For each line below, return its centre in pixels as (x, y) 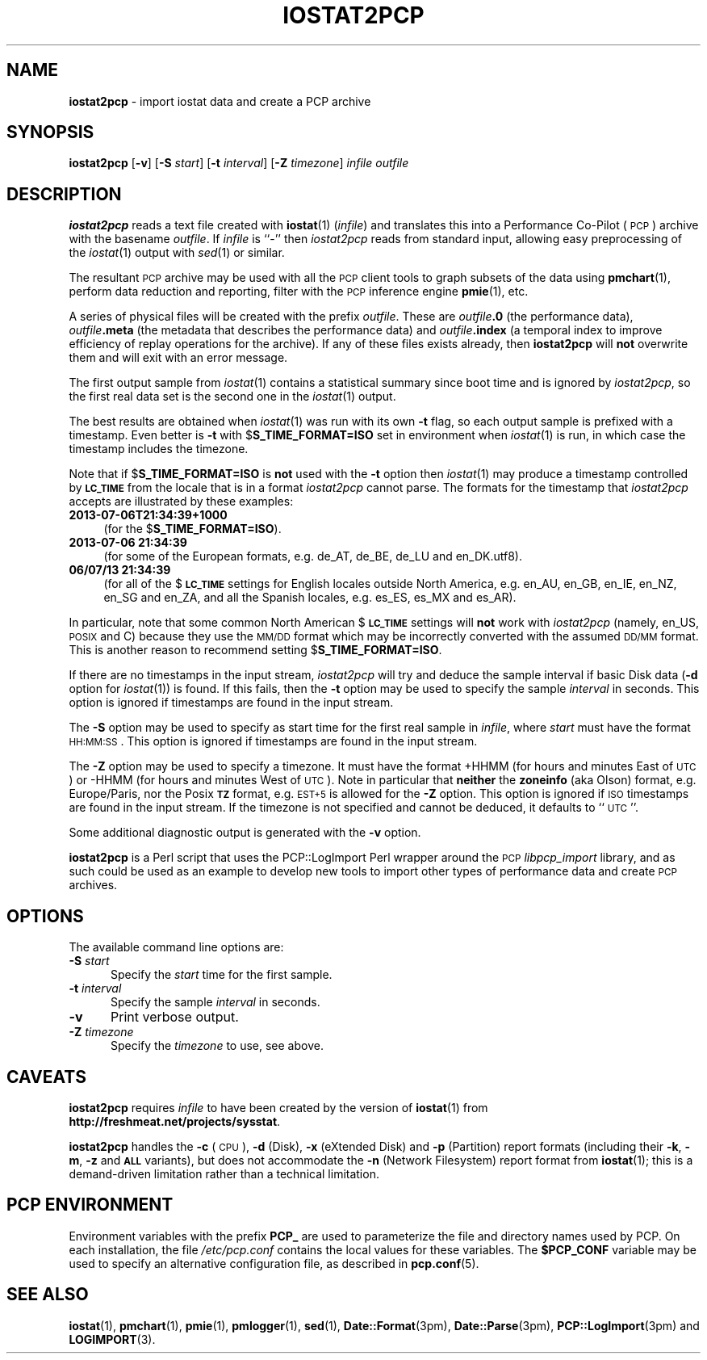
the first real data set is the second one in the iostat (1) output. (232, 397)
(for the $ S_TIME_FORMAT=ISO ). (192, 529)
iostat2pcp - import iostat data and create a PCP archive (220, 101)
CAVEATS (46, 1077)
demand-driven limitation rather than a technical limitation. (224, 1173)
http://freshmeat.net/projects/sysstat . (175, 1121)
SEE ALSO (48, 1295)
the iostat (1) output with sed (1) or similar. (177, 253)
